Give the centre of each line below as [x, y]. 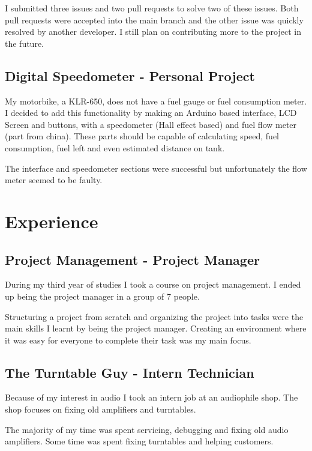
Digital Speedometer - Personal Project [130, 75]
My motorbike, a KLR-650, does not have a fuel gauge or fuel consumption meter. [156, 101]
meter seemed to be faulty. [54, 180]
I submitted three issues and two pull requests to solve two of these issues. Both [152, 8]
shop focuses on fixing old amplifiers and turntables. [100, 409]
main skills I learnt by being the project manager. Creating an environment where [156, 328]
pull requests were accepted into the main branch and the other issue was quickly [154, 20]
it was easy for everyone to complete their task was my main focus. [128, 340]
